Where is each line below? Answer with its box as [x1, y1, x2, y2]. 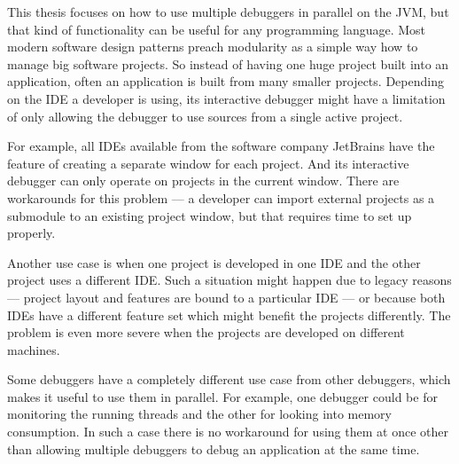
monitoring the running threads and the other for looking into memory [7, 405, 392, 423]
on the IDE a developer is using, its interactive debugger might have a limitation [7, 89, 446, 107]
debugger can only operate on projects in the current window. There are [7, 171, 400, 190]
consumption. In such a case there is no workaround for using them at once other [7, 422, 448, 441]
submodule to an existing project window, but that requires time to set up [7, 206, 412, 224]
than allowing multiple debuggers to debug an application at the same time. [7, 439, 420, 458]
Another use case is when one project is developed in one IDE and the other [7, 253, 421, 271]
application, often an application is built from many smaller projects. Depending [7, 72, 444, 90]
